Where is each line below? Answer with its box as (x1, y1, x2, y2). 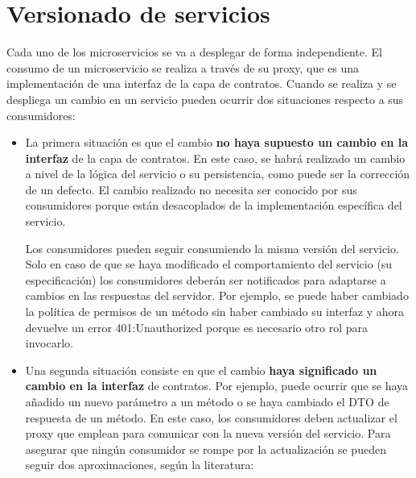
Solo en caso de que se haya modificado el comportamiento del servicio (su (25, 256, 393, 272)
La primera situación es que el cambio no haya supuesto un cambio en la (25, 134, 409, 151)
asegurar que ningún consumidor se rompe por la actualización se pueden (25, 440, 386, 457)
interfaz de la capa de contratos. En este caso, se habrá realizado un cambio (25, 149, 406, 166)
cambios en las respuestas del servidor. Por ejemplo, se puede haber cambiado (25, 287, 409, 304)
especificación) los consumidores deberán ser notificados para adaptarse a (25, 271, 386, 288)
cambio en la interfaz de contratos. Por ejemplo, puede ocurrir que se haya (25, 377, 409, 394)
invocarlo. (25, 335, 73, 351)
